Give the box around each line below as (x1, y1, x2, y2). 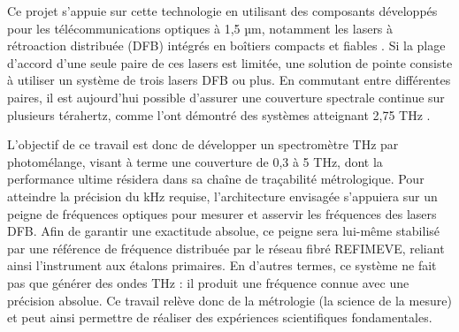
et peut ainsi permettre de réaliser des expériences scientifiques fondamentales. (7, 308, 432, 327)
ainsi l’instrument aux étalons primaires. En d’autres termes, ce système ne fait (7, 256, 437, 275)
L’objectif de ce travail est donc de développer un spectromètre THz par (7, 135, 399, 154)
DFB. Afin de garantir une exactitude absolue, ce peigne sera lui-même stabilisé (7, 222, 440, 240)
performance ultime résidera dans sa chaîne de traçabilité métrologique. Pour (7, 170, 425, 188)
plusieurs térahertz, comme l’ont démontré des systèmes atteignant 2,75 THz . (7, 105, 431, 124)
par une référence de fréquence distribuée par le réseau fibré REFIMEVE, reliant (7, 238, 445, 257)
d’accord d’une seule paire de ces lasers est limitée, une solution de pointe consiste (7, 53, 453, 72)
